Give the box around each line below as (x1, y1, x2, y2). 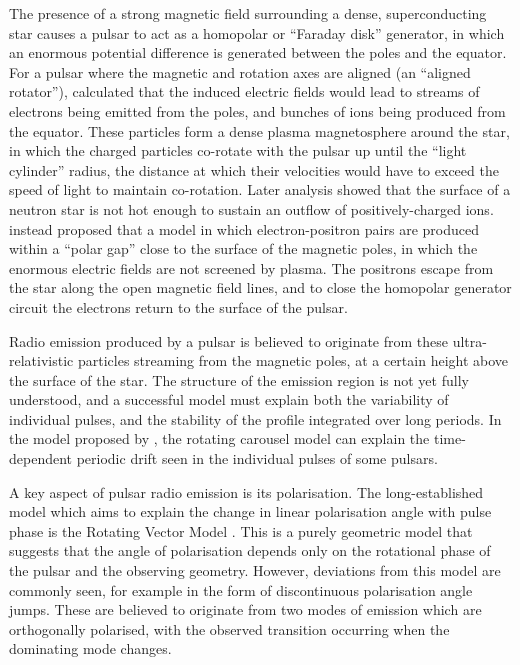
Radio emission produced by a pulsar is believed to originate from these (9, 330, 449, 351)
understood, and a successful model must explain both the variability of (9, 389, 449, 410)
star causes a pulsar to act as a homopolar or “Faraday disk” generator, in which (9, 22, 505, 43)
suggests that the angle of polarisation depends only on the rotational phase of (9, 540, 491, 561)
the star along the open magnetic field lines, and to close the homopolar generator (9, 277, 512, 298)
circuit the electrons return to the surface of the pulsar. (9, 296, 348, 317)
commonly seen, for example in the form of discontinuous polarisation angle (9, 579, 473, 600)
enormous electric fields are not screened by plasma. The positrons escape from (9, 257, 494, 278)
